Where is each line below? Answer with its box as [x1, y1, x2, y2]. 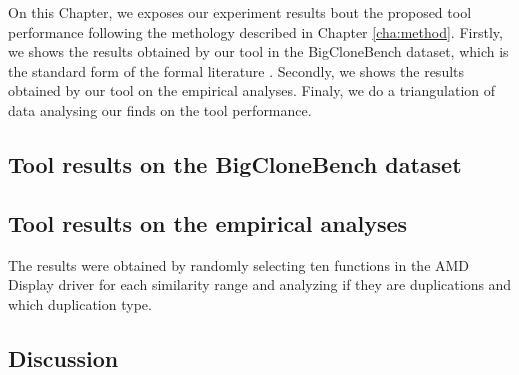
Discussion [8, 342, 119, 373]
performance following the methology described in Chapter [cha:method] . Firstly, [8, 21, 503, 42]
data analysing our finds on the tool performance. [8, 99, 312, 120]
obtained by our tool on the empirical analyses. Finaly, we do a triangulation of [8, 80, 496, 101]
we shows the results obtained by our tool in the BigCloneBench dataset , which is [8, 41, 509, 62]
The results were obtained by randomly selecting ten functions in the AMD [8, 254, 470, 275]
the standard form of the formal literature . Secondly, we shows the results [8, 60, 465, 81]
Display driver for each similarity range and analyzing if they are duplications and [8, 274, 512, 295]
